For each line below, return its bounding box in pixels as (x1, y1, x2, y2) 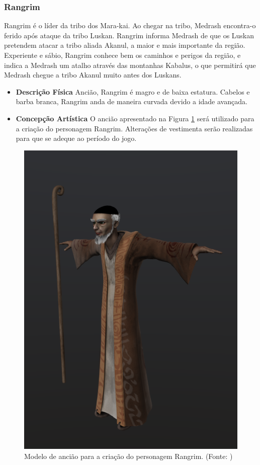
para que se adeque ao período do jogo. (16, 133, 137, 143)
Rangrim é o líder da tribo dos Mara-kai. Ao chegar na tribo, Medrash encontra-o (4, 20, 256, 31)
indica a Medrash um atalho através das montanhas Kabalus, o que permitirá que (4, 59, 256, 70)
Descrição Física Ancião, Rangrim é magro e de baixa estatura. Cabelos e (16, 86, 250, 97)
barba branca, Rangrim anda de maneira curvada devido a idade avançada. (16, 96, 247, 107)
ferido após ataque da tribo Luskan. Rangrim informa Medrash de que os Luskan (4, 30, 254, 40)
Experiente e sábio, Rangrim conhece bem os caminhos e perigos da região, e (4, 50, 241, 60)
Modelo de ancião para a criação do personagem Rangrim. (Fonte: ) (24, 450, 233, 461)
